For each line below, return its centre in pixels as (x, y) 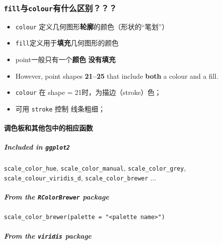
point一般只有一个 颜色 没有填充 (66, 59)
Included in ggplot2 (37, 147)
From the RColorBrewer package (56, 197)
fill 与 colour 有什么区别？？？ (60, 8)
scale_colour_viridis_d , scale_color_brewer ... (80, 178)
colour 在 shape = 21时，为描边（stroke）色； (88, 92)
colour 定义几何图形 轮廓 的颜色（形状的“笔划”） (92, 26)
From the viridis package (48, 235)
